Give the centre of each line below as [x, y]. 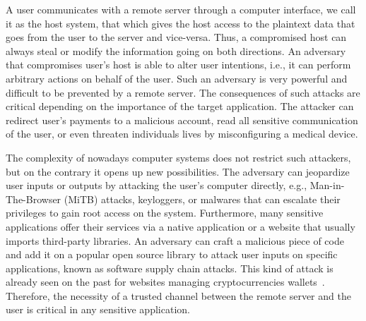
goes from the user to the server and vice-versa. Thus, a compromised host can [176, 37]
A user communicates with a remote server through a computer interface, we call [181, 9]
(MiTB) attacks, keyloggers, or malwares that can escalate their [202, 199]
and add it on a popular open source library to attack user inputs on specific [172, 254]
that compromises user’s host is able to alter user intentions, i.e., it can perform [178, 65]
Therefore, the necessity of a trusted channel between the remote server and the [178, 295]
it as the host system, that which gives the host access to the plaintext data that [181, 23]
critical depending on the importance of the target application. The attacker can [180, 106]
